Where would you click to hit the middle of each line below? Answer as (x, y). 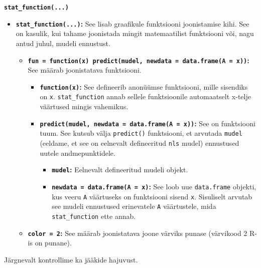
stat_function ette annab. (94, 216)
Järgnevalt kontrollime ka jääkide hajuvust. (71, 259)
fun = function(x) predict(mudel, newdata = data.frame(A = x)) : (139, 60)
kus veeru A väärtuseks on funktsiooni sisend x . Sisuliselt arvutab (152, 196)
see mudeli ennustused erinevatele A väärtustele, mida (134, 206)
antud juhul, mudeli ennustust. (63, 43)
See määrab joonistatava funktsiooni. (85, 70)
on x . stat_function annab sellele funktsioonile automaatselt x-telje (145, 96)
